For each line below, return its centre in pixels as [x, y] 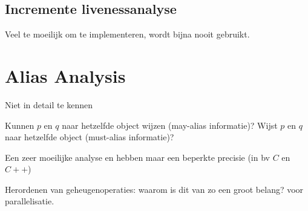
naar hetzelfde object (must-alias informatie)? [90, 137]
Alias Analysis [65, 75]
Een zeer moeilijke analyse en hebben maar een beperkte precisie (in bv [137, 157]
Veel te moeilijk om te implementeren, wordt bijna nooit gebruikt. [127, 34]
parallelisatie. [30, 201]
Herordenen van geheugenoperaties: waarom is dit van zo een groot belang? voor [154, 189]
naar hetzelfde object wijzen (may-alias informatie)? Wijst [170, 125]
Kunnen [20, 125]
